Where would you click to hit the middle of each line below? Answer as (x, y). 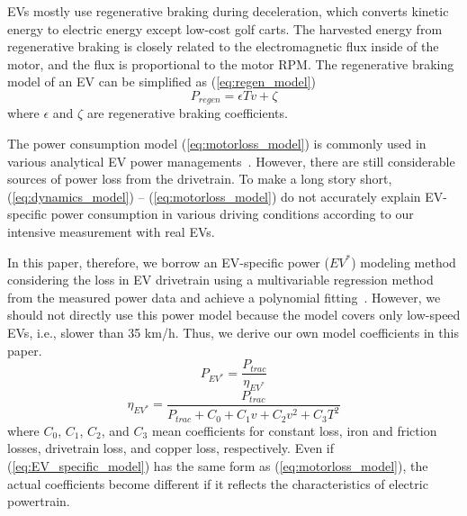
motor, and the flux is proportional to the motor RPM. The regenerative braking (231, 63)
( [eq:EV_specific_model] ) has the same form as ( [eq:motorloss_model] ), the (218, 466)
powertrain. (39, 501)
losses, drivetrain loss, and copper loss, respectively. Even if (171, 448)
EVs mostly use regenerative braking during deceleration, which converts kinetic (228, 11)
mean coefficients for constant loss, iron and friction (294, 430)
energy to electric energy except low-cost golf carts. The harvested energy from (225, 28)
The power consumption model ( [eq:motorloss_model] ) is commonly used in (217, 144)
